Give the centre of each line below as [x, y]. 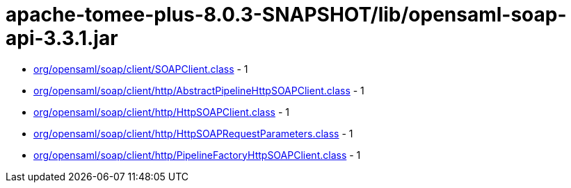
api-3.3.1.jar [62, 38]
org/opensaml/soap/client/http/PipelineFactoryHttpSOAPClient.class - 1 [197, 155]
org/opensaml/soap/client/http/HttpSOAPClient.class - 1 [161, 112]
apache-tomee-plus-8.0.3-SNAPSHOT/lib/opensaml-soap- [286, 15]
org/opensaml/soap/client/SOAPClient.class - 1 [141, 69]
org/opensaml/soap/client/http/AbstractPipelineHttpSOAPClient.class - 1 [199, 90]
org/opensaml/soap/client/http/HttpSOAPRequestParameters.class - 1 [193, 133]
